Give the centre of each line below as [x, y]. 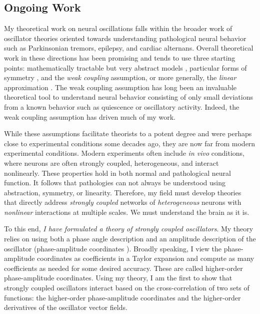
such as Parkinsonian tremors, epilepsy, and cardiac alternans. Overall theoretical [129, 48]
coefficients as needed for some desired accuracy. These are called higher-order [123, 268]
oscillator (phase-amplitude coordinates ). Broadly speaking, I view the [113, 248]
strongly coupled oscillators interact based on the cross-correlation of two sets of [127, 288]
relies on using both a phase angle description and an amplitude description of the [130, 239]
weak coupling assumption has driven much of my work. [90, 116]
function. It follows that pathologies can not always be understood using [115, 183]
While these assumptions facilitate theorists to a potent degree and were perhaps [128, 133]
